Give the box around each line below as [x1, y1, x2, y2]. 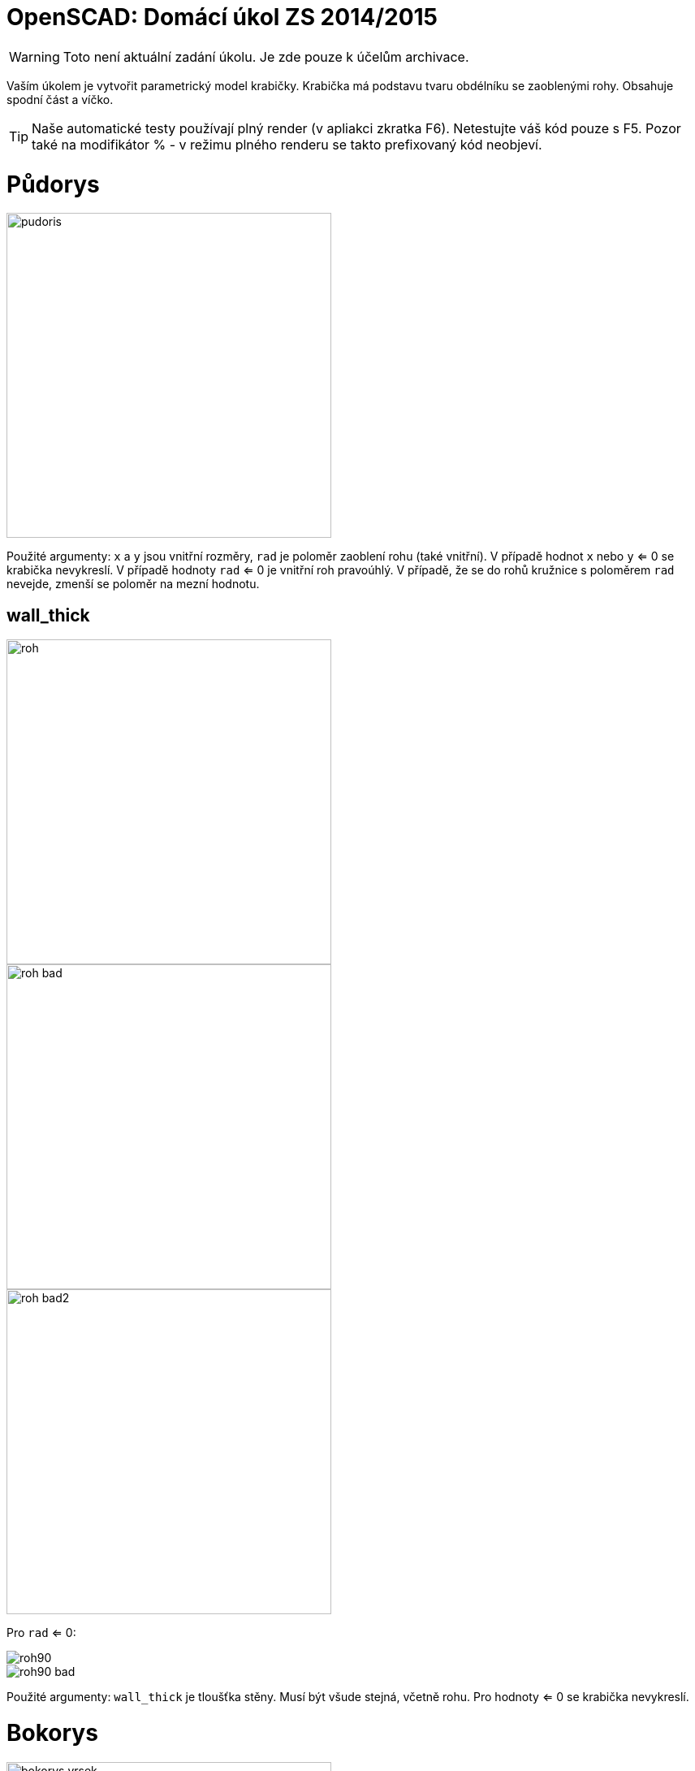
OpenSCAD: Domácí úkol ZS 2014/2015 [6, 3, 438, 31]
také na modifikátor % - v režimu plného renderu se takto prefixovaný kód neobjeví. [32, 136, 542, 153]
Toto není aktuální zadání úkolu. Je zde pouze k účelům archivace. [63, 48, 469, 65]
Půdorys [6, 170, 100, 198]
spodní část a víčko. [6, 92, 114, 106]
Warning [9, 48, 60, 65]
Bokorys [6, 1718, 98, 1747]
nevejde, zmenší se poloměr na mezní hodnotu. [6, 577, 260, 591]
